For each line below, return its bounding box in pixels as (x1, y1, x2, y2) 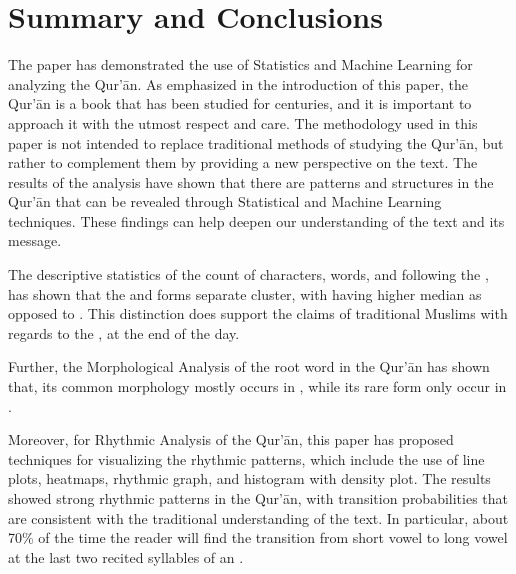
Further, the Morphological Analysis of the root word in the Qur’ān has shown (8, 356, 490, 377)
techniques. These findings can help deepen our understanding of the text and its (8, 210, 505, 231)
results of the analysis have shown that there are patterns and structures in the (8, 171, 494, 192)
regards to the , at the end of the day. (8, 322, 240, 343)
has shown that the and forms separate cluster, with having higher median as (8, 283, 482, 304)
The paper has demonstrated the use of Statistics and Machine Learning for (8, 54, 473, 75)
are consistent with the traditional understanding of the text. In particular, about (8, 507, 509, 528)
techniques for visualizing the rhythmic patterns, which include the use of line (8, 448, 485, 469)
